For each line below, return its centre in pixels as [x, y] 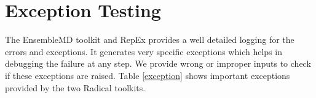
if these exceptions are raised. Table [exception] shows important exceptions [148, 75]
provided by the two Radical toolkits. [75, 87]
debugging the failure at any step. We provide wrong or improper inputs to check [158, 63]
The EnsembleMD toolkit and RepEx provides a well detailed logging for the [150, 40]
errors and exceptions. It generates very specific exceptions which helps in [144, 51]
